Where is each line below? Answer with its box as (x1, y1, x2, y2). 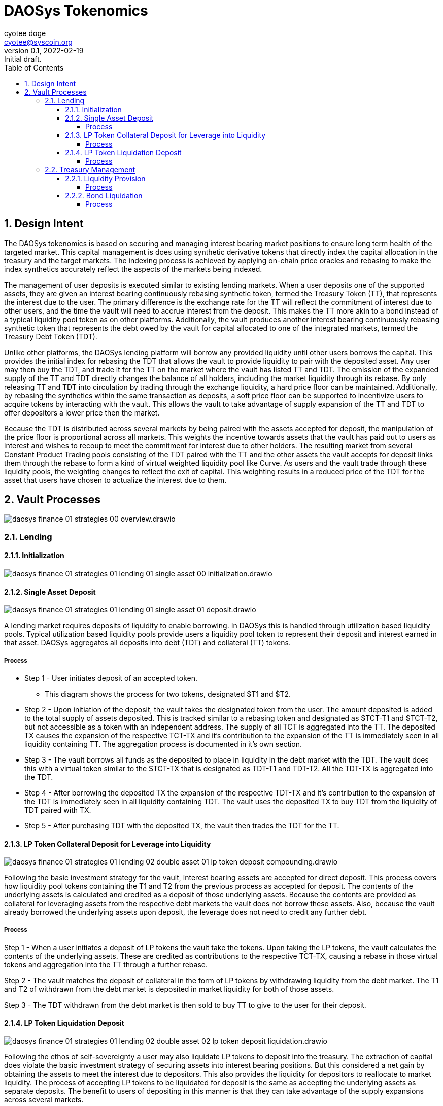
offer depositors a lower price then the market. (4, 408, 160, 417)
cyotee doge (4, 28, 46, 38)
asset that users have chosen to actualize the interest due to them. (4, 475, 227, 485)
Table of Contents (4, 63, 64, 72)
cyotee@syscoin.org (4, 37, 73, 46)
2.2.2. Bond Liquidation (65, 191, 143, 200)
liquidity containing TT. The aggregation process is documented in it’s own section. (24, 740, 302, 749)
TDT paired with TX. (24, 806, 91, 815)
